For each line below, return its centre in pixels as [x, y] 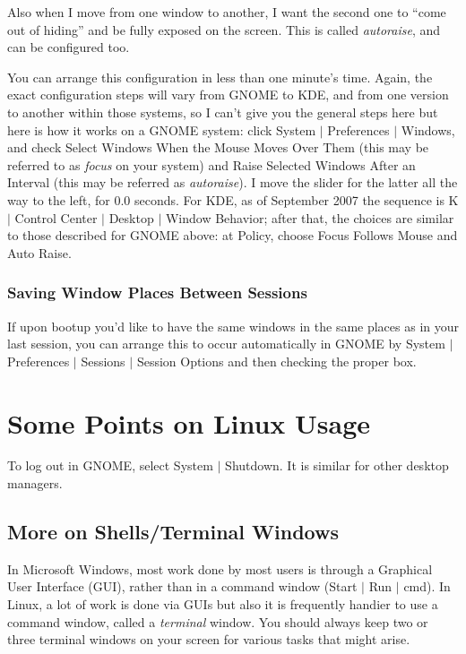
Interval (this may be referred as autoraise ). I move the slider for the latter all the [233, 182]
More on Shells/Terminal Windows [173, 532]
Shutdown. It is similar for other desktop [337, 465]
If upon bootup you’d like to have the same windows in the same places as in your [233, 326]
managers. [35, 483]
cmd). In [427, 586]
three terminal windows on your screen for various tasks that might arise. [209, 639]
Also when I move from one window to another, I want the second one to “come [227, 12]
